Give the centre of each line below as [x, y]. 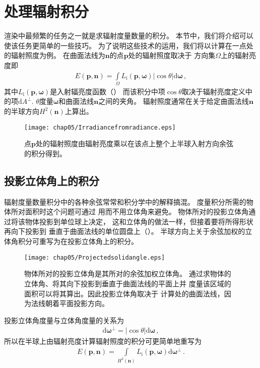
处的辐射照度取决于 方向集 [172, 55]
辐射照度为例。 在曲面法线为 [58, 55]
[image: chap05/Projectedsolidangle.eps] [95, 257]
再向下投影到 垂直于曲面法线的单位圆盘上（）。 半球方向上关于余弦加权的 [125, 231]
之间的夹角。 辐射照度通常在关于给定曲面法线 [174, 101]
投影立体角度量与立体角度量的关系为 [64, 320]
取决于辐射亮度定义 [213, 91]
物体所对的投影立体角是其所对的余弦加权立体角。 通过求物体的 [128, 273]
